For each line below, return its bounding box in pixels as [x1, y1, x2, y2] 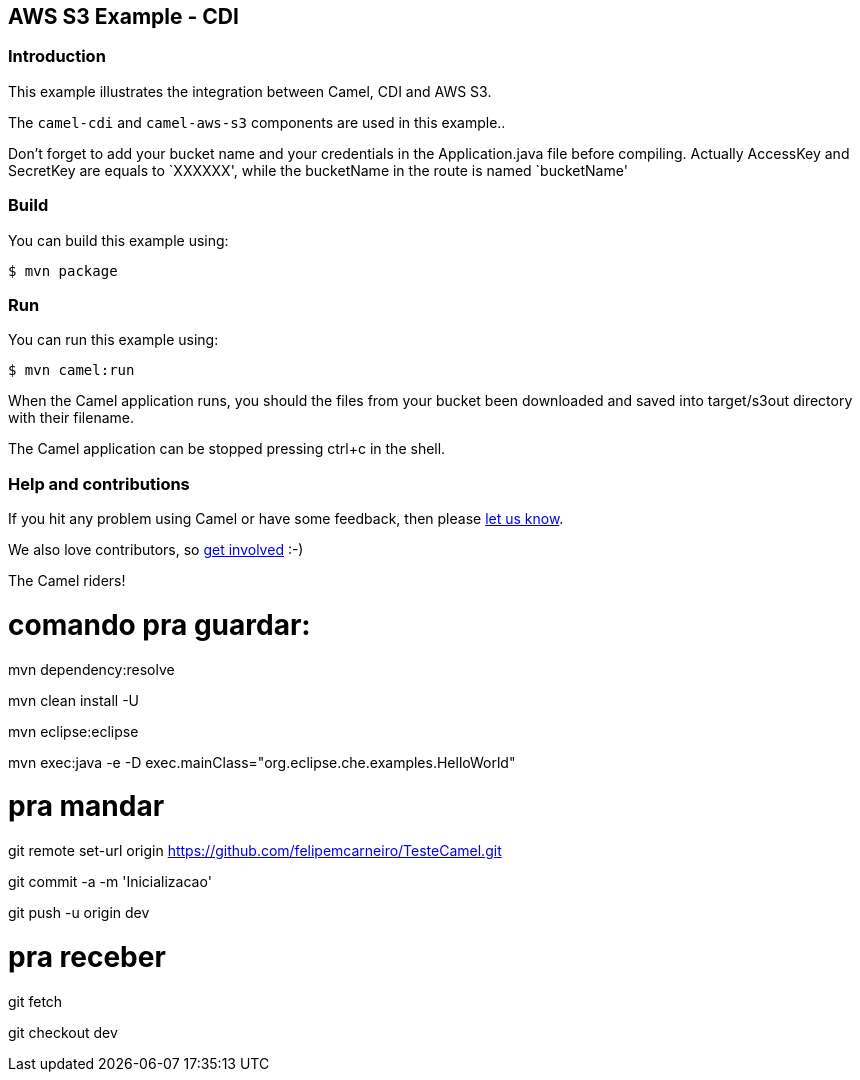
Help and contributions [8, 473, 190, 494]
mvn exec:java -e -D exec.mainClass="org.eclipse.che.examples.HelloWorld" [8, 753, 516, 771]
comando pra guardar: [8, 607, 311, 642]
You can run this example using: [8, 331, 219, 349]
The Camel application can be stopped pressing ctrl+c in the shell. [8, 440, 446, 458]
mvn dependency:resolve [8, 660, 175, 678]
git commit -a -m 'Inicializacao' [8, 873, 212, 891]
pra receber [8, 939, 166, 974]
